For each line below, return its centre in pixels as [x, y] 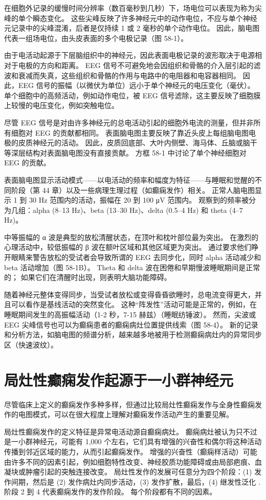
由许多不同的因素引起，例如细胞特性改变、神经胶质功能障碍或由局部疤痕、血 [133, 461]
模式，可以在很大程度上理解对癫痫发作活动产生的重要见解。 [133, 414]
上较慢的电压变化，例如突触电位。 [61, 105]
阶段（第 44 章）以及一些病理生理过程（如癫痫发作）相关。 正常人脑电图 [133, 190]
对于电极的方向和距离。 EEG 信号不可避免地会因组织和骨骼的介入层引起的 [129, 65]
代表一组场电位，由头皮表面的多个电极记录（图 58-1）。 [96, 38]
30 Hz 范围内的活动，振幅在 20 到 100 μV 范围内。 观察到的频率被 [139, 200]
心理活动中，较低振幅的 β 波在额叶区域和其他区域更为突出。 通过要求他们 [128, 247]
